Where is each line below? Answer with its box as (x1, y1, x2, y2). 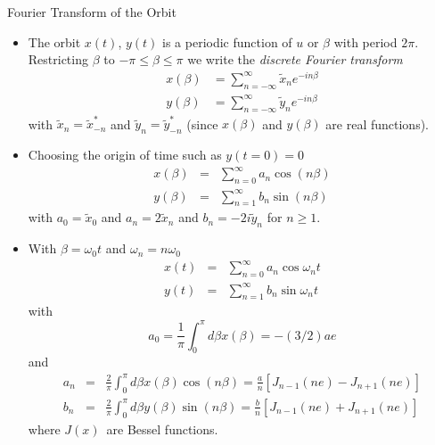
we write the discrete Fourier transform (187, 50, 403, 69)
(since (186, 114, 218, 133)
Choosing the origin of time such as (28, 145, 222, 164)
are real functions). (325, 114, 429, 133)
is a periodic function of (162, 32, 292, 51)
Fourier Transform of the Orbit (7, 3, 176, 21)
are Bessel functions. (106, 419, 218, 438)
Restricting (28, 50, 88, 69)
